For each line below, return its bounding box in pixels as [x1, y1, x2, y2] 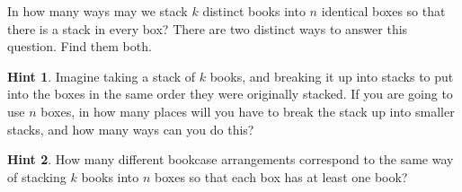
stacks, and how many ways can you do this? [7, 119, 254, 138]
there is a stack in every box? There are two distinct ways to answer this [7, 19, 408, 38]
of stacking [7, 167, 67, 186]
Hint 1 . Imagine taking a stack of [7, 66, 196, 85]
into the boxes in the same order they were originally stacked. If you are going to [7, 84, 453, 103]
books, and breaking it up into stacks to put [209, 66, 454, 85]
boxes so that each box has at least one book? [155, 167, 408, 186]
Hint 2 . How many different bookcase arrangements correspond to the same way [7, 150, 454, 169]
